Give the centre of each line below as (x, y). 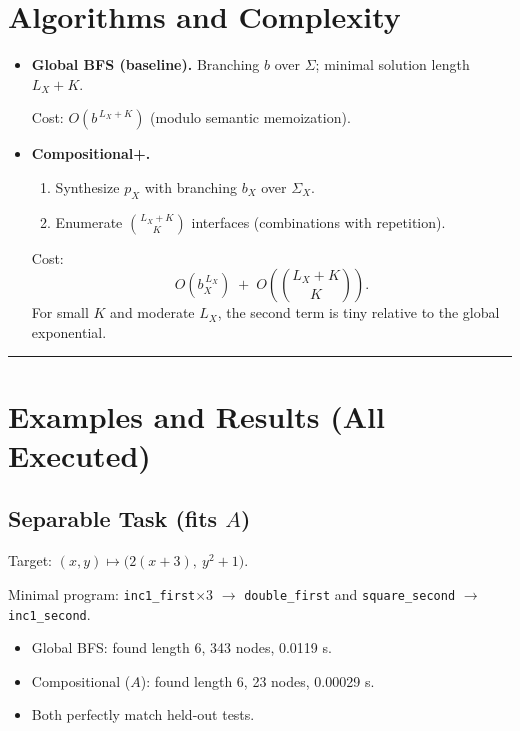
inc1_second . (49, 613)
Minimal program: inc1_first (102, 593)
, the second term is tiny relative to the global (358, 312)
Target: (30, 560)
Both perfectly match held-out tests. (143, 714)
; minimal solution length (392, 64)
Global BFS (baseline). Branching (145, 64)
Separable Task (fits (113, 518)
